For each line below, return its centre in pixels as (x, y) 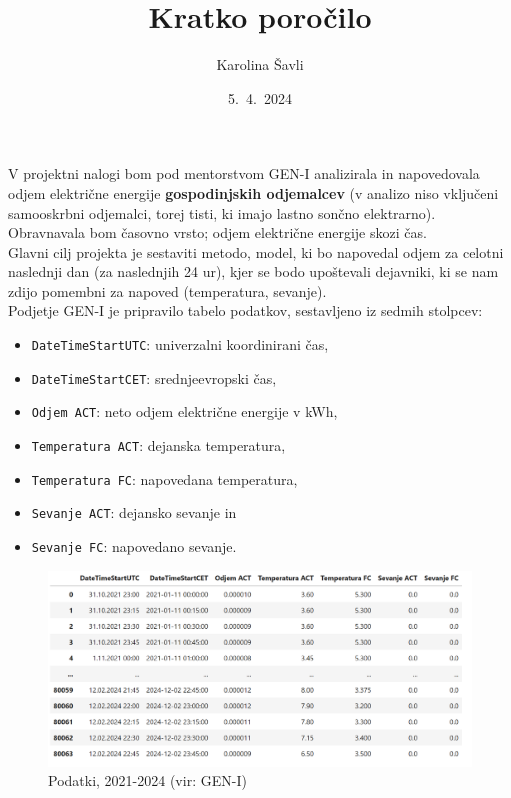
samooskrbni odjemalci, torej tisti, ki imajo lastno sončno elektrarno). (222, 212)
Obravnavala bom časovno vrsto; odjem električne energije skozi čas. (217, 232)
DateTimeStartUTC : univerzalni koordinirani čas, (180, 344)
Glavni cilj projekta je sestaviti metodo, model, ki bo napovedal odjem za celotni (256, 251)
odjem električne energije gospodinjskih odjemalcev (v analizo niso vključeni (253, 192)
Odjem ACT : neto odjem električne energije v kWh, (184, 411)
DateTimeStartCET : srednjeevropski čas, (154, 377)
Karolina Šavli (260, 64)
